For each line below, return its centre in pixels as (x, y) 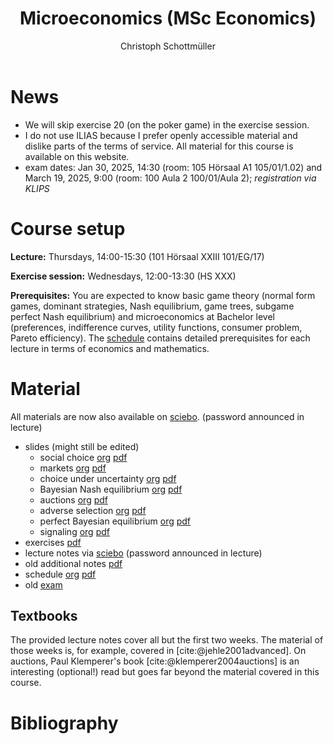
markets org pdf (73, 468)
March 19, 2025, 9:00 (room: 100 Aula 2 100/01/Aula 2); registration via (170, 178)
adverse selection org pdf (93, 510)
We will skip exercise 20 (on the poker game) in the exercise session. (167, 124)
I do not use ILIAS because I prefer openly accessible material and (161, 135)
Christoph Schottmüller (168, 46)
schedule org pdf (60, 574)
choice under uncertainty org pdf (108, 478)
